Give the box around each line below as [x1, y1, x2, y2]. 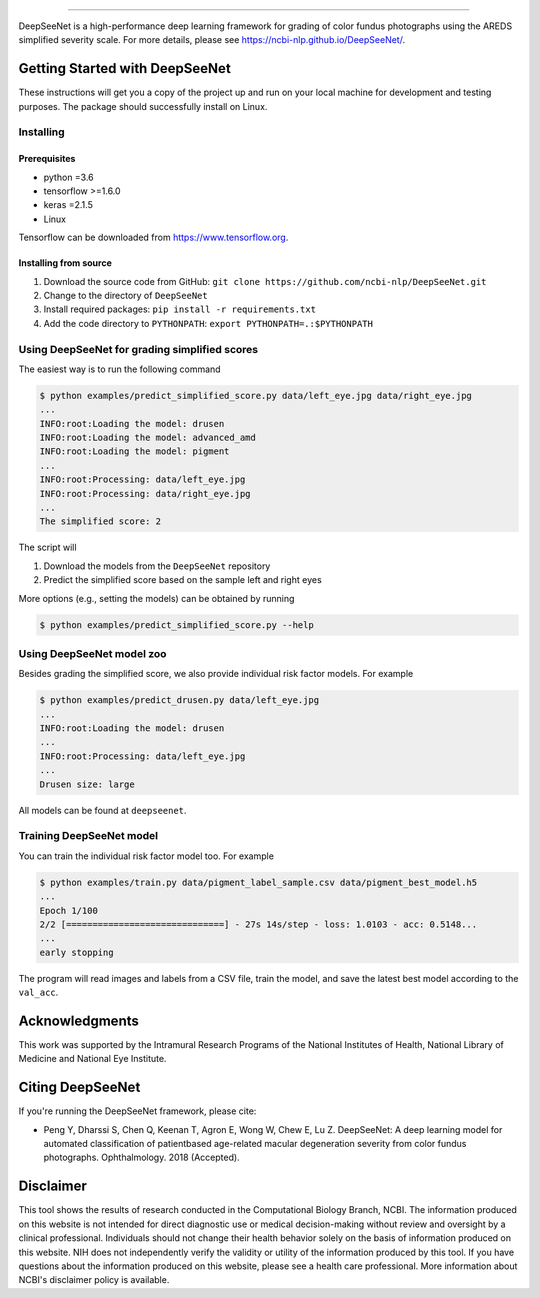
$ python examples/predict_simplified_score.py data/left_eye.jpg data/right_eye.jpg [39, 390, 472, 401]
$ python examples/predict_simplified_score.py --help [39, 619, 314, 630]
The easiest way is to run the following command [18, 363, 221, 375]
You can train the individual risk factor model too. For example [18, 850, 275, 862]
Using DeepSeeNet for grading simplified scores [18, 342, 259, 356]
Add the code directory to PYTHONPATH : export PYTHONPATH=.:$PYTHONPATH [43, 317, 374, 329]
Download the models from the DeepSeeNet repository [43, 560, 271, 572]
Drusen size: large [39, 778, 135, 790]
